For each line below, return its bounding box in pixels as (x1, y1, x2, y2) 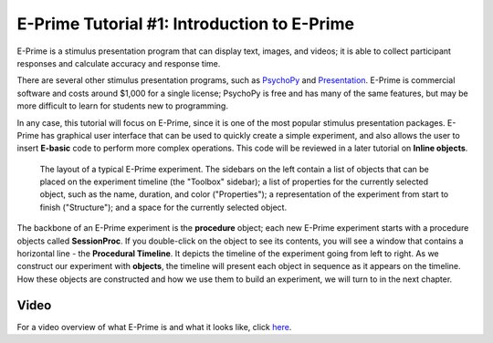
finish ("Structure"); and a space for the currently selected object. (39, 202, 288, 213)
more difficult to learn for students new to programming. (16, 100, 228, 111)
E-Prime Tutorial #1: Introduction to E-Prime (16, 14, 355, 34)
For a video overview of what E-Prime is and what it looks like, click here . (16, 321, 292, 332)
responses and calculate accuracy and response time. (16, 57, 221, 68)
